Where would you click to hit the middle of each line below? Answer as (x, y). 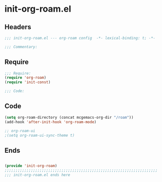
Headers (18, 27)
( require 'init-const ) (28, 82)
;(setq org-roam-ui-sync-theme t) (40, 135)
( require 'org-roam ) (26, 78)
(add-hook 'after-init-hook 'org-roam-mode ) (51, 122)
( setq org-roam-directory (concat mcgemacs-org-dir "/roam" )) (69, 117)
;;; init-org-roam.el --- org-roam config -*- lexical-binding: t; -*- (80, 38)
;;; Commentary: (21, 47)
